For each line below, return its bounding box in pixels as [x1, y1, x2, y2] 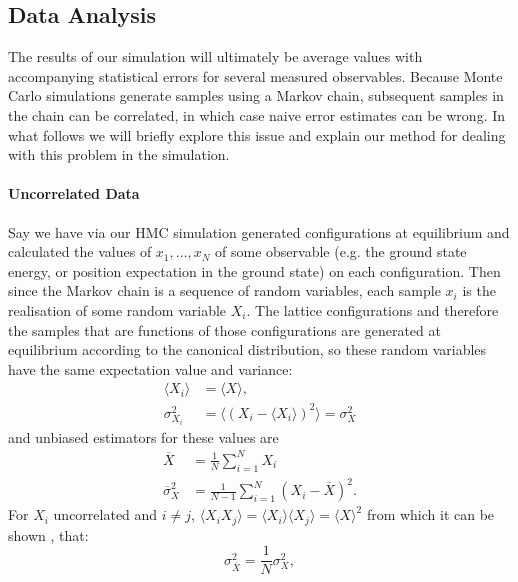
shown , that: [8, 524, 89, 545]
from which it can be [366, 504, 495, 525]
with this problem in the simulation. [8, 144, 230, 165]
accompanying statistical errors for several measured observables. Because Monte [8, 65, 503, 86]
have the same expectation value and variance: [8, 358, 293, 379]
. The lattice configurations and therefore [246, 299, 499, 320]
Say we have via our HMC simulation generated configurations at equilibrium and [8, 221, 510, 242]
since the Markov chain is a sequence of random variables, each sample [8, 280, 441, 301]
